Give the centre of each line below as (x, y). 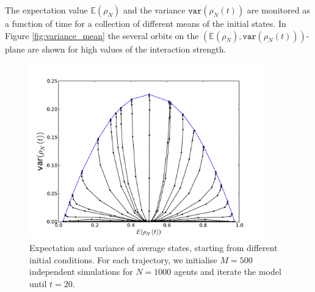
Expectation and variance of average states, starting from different (154, 248)
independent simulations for (81, 272)
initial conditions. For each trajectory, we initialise (123, 259)
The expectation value (46, 10)
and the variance (154, 10)
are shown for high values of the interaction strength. (127, 49)
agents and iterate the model (228, 272)
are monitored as (278, 10)
